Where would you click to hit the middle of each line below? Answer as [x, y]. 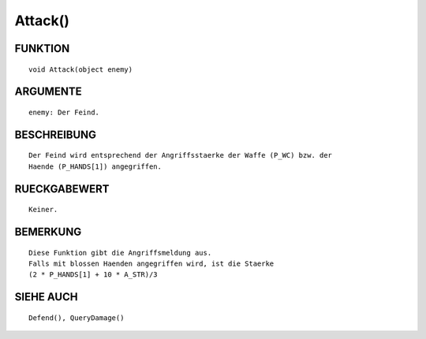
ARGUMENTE [48, 92]
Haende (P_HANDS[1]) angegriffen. [95, 166]
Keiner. [43, 210]
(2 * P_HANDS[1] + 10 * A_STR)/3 [93, 275]
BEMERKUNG [48, 231]
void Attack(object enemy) [81, 69]
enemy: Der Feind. [64, 112]
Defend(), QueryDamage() [77, 318]
